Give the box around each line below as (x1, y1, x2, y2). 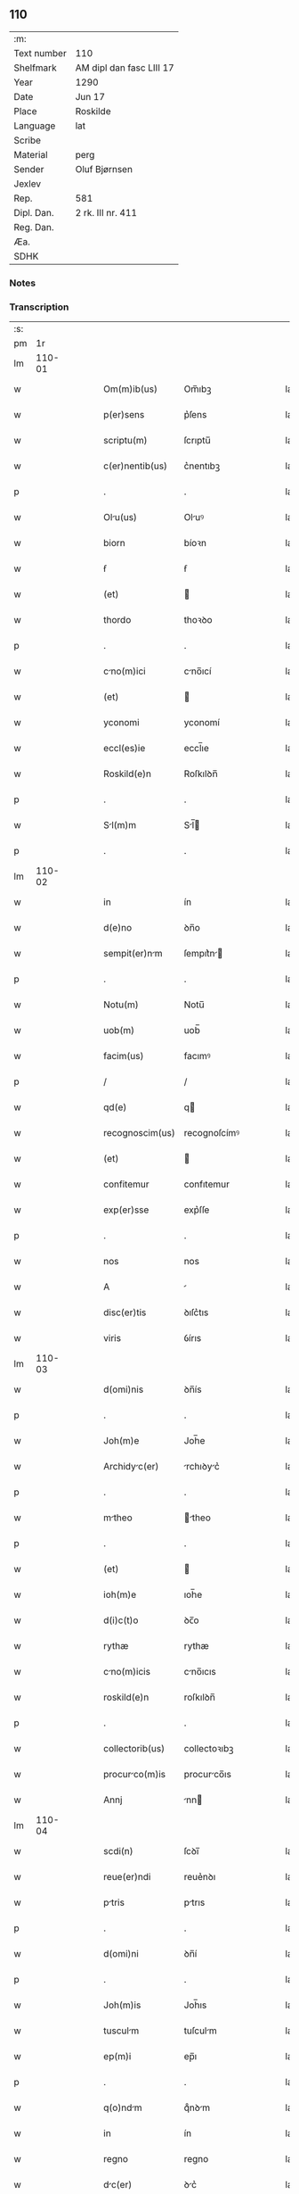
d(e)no (103, 922, 132, 934)
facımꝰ (183, 1050, 211, 1063)
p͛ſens (183, 409, 207, 421)
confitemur (103, 1178, 149, 1190)
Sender (13, 162, 44, 175)
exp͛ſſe (183, 1204, 210, 1216)
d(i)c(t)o (103, 1614, 139, 1627)
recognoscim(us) (103, 1127, 175, 1139)
